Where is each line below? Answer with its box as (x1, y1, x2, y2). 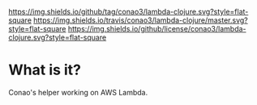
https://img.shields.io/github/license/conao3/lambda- (67, 24, 246, 33)
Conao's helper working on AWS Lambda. (8, 87, 148, 97)
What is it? (8, 61, 82, 79)
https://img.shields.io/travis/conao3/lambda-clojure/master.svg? (33, 15, 249, 25)
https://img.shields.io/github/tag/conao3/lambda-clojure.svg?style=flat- (8, 7, 249, 16)
